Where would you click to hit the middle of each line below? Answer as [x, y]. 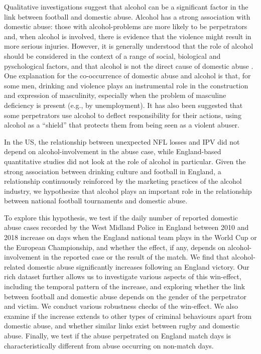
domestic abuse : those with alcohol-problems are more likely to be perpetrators [126, 26]
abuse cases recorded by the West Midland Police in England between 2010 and [126, 227]
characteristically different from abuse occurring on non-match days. [109, 345]
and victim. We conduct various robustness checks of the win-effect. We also [121, 306]
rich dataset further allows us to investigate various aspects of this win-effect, [123, 276]
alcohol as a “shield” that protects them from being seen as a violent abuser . [122, 125]
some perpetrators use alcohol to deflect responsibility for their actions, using [123, 115]
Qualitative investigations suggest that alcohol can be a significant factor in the [126, 7]
